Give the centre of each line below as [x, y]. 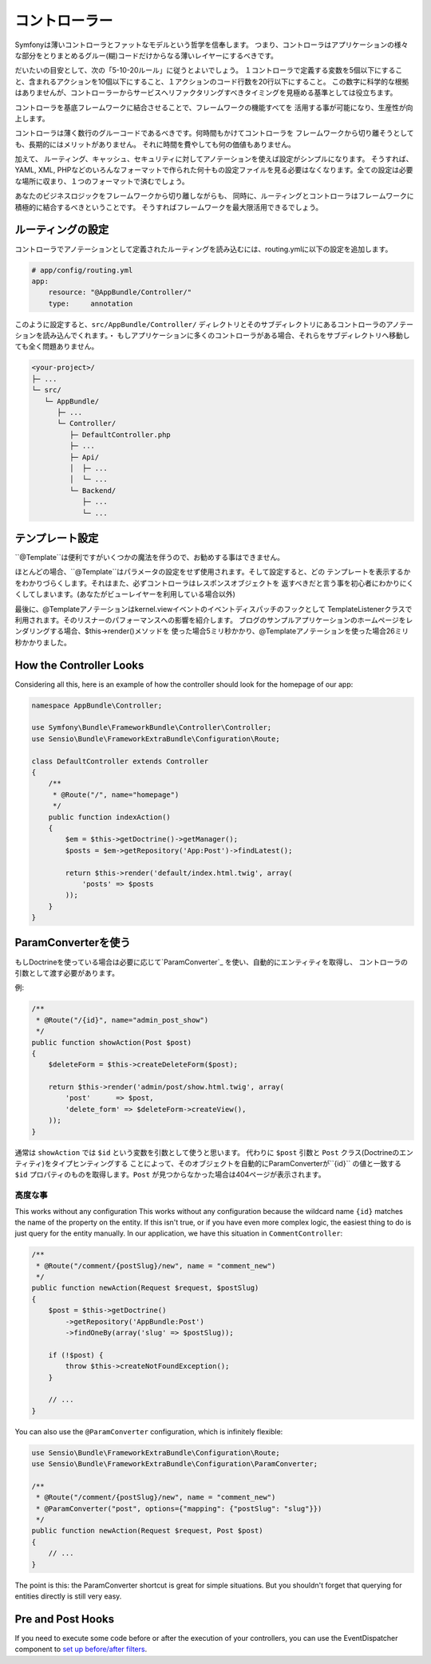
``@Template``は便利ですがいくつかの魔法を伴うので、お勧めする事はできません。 [150, 558]
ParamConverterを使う [73, 942]
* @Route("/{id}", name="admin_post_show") [123, 1020]
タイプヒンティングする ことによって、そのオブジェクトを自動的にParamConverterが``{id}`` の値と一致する [227, 1163]
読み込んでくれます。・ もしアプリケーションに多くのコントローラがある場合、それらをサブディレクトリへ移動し [226, 336]
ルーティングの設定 [62, 230]
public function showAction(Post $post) [111, 1042]
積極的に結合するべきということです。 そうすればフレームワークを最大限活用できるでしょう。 [169, 207]
